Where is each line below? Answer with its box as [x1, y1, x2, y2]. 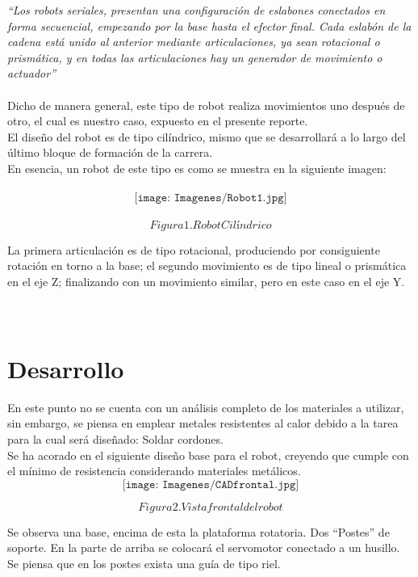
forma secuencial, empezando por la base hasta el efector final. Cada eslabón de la [7, 17, 412, 34]
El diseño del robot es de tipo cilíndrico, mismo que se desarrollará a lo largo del [7, 128, 406, 145]
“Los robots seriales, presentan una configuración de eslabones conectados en [7, 2, 386, 18]
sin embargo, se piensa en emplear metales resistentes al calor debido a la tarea [7, 415, 399, 432]
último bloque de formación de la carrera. [7, 144, 213, 161]
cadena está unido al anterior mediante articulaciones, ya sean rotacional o [7, 33, 380, 50]
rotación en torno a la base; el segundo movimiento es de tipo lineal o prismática [7, 257, 407, 274]
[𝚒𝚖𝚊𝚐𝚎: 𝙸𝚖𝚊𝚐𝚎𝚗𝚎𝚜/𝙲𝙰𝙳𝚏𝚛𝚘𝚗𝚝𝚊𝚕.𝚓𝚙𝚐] [122, 478, 299, 491]
